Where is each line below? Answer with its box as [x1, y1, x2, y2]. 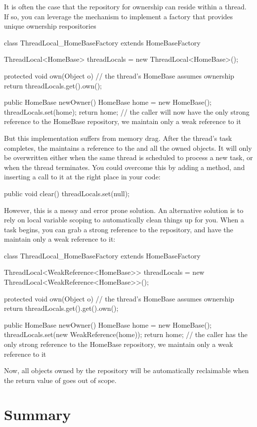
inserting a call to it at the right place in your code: [4, 171, 161, 182]
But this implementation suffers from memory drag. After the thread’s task [4, 132, 232, 143]
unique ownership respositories [4, 21, 96, 31]
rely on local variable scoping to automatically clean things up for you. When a [4, 214, 244, 225]
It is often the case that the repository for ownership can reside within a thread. [4, 1, 247, 11]
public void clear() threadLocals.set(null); [4, 188, 130, 198]
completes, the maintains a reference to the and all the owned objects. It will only [4, 142, 252, 153]
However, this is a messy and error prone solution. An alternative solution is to [4, 205, 244, 215]
